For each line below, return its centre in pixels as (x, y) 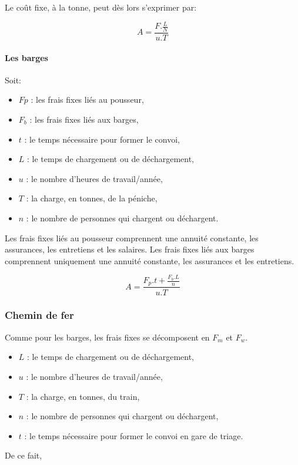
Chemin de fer (39, 315)
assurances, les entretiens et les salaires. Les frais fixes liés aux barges (130, 249)
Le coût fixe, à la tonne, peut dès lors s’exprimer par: (101, 7)
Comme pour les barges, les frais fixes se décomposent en (107, 337)
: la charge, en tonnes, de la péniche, (92, 198)
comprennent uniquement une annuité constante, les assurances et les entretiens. (150, 260)
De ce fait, (24, 455)
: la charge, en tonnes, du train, (83, 396)
